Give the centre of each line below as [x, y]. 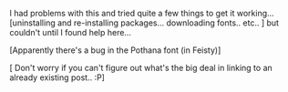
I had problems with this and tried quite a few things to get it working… [142, 13]
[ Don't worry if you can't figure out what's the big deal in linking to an [141, 68]
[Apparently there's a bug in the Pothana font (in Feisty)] [115, 50]
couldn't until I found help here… [71, 32]
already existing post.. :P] [57, 77]
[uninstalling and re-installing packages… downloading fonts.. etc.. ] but [144, 23]
